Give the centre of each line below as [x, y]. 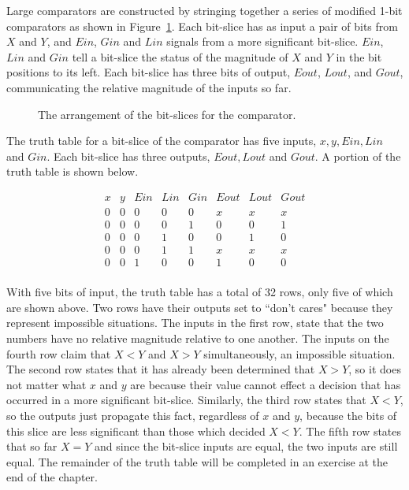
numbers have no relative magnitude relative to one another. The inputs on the [198, 338]
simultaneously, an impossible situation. [299, 353]
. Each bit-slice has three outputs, [128, 156]
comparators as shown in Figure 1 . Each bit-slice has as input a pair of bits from [202, 26]
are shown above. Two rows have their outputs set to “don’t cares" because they [200, 307]
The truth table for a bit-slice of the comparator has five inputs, [162, 141]
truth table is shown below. [73, 171]
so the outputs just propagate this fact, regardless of [133, 415]
